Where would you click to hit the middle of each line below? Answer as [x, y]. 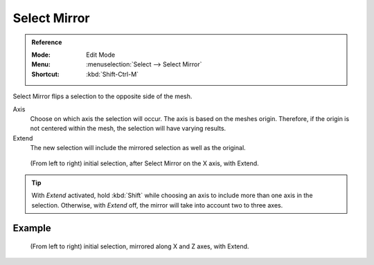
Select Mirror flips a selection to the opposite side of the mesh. [103, 96]
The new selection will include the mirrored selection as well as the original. [138, 148]
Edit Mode [101, 55]
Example [32, 228]
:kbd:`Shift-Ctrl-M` [112, 74]
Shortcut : [46, 74]
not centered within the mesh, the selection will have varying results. [128, 129]
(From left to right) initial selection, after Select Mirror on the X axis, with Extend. [144, 163]
